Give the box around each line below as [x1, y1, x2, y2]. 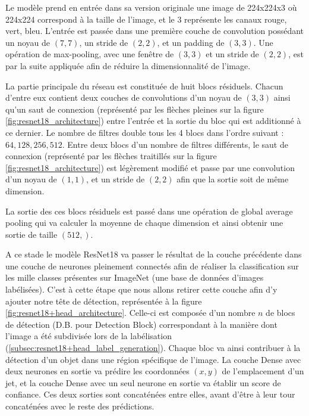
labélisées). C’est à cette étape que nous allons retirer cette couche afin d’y [5, 283, 278, 296]
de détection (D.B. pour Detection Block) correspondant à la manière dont [5, 318, 278, 330]
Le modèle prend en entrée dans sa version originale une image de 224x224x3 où [5, 1, 297, 13]
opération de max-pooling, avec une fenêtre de [5, 48, 174, 60]
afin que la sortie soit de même [176, 173, 289, 185]
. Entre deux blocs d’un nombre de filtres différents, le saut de [62, 138, 288, 150]
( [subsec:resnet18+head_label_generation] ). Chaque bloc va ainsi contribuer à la [5, 342, 301, 354]
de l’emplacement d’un [222, 365, 304, 377]
